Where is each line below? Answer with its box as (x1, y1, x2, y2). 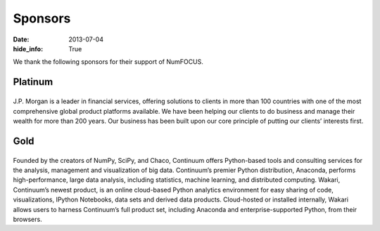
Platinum (13, 76, 53, 88)
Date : (13, 35, 30, 44)
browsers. (13, 215, 42, 224)
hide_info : (13, 44, 44, 53)
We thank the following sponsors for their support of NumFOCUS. (13, 58, 203, 66)
